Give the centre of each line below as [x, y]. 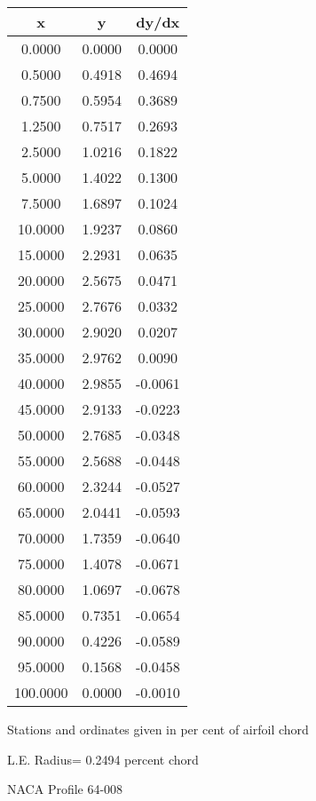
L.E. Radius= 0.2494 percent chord [103, 759]
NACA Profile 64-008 [65, 789]
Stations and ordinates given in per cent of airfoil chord [158, 729]
